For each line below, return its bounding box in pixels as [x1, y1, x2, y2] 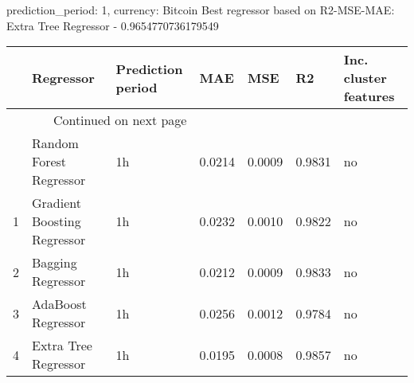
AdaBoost [32, 295, 87, 314]
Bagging [32, 253, 77, 272]
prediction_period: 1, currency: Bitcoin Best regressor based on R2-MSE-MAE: [6, 2, 395, 18]
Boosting [32, 212, 81, 231]
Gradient [32, 193, 81, 213]
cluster [343, 68, 387, 88]
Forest [32, 152, 67, 171]
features [343, 87, 395, 106]
